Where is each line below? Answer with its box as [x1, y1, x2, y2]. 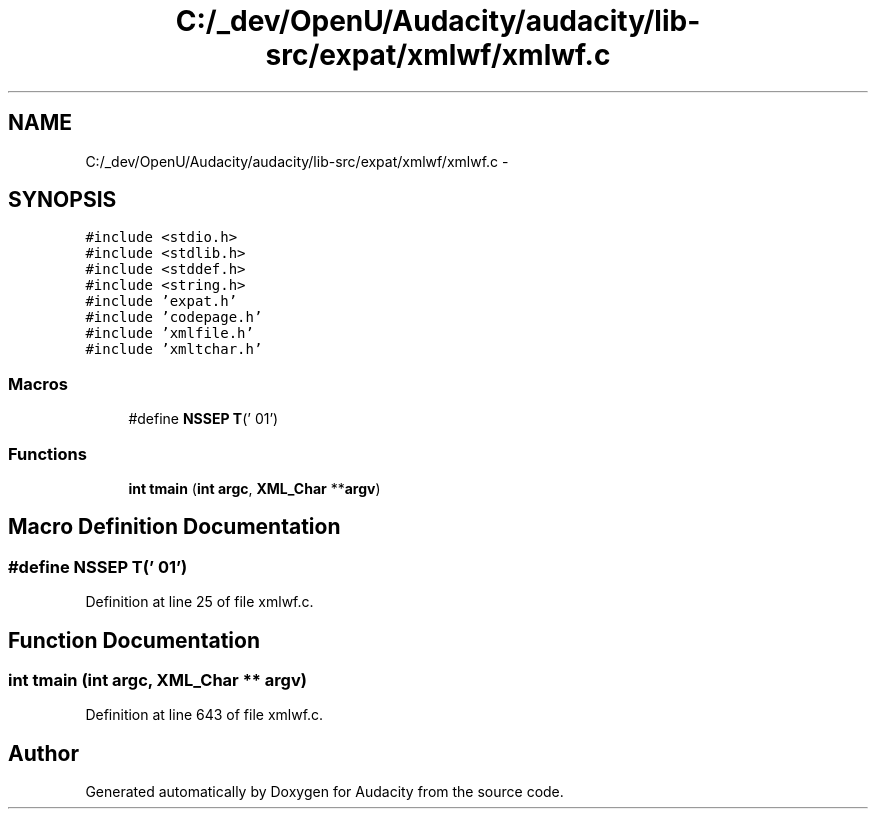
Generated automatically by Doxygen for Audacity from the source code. [85, 783, 564, 801]
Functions [8, 443, 87, 464]
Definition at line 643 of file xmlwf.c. [85, 706, 324, 724]
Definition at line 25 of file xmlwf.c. [85, 593, 314, 611]
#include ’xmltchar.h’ [85, 341, 263, 358]
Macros [8, 373, 68, 394]
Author [8, 740, 79, 766]
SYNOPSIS [8, 187, 117, 213]
